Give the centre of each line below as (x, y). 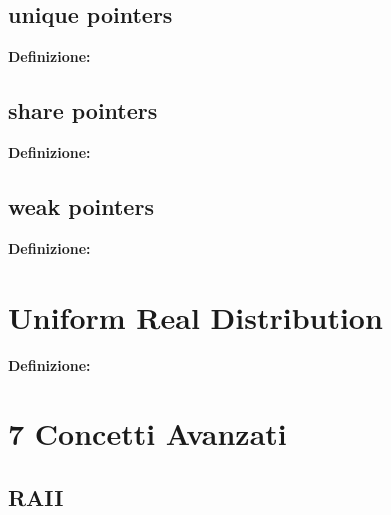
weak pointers (81, 205)
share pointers (83, 110)
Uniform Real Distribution (195, 316)
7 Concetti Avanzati (147, 433)
